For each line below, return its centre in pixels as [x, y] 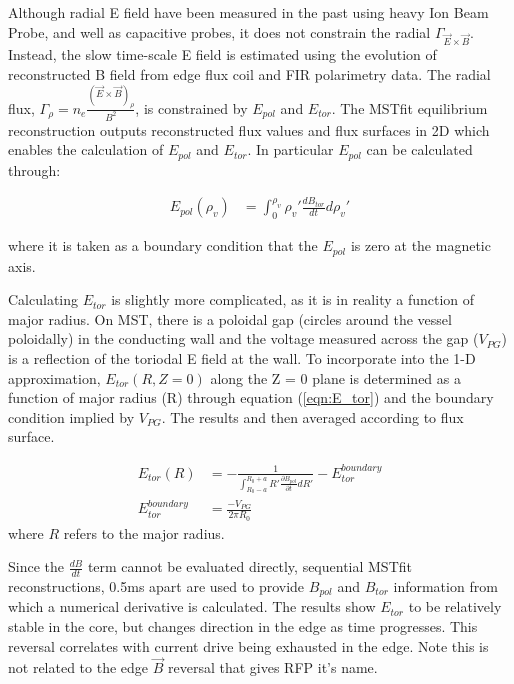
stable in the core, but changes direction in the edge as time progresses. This [243, 626]
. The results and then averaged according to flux [312, 416]
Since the [36, 566]
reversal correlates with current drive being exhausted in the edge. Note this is [248, 645]
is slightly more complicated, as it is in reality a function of [293, 299]
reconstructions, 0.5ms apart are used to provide [156, 586]
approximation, [54, 377]
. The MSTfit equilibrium [409, 107]
